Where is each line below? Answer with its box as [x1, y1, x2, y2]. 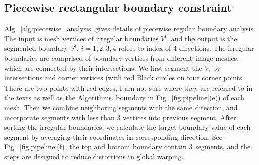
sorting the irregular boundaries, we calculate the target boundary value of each [4, 122, 251, 132]
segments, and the [195, 141, 251, 152]
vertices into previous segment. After [123, 112, 236, 122]
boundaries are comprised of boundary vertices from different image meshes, [4, 52, 239, 63]
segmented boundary [4, 43, 68, 53]
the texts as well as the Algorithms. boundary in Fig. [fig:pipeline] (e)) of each [4, 92, 245, 103]
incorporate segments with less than [4, 112, 115, 122]
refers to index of [118, 43, 171, 53]
